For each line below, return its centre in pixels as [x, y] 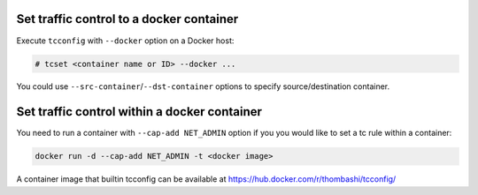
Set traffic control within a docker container [139, 112]
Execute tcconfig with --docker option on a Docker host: [125, 41]
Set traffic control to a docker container [127, 19]
